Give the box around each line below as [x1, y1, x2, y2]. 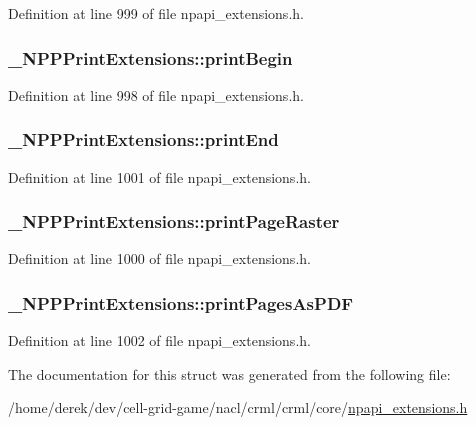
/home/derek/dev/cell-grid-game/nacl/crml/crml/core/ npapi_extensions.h [8, 397, 468, 418]
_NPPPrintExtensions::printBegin [8, 45, 293, 70]
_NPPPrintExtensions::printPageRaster [8, 209, 340, 234]
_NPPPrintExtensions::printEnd [8, 127, 279, 152]
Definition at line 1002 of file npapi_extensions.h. [8, 330, 311, 351]
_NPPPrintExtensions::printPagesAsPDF [8, 290, 354, 315]
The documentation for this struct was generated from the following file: [8, 363, 451, 384]
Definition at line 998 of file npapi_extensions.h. [8, 84, 304, 105]
